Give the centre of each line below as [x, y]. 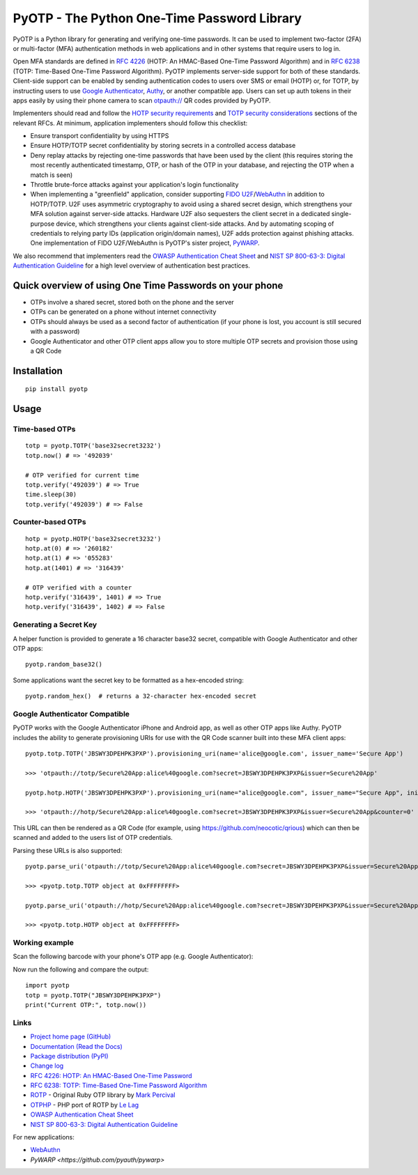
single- [341, 214]
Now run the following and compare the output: [81, 969]
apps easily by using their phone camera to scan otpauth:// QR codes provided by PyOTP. [142, 100]
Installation [38, 370]
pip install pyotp [57, 389]
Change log [47, 1066]
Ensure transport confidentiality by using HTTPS [100, 136]
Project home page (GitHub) [71, 1037]
